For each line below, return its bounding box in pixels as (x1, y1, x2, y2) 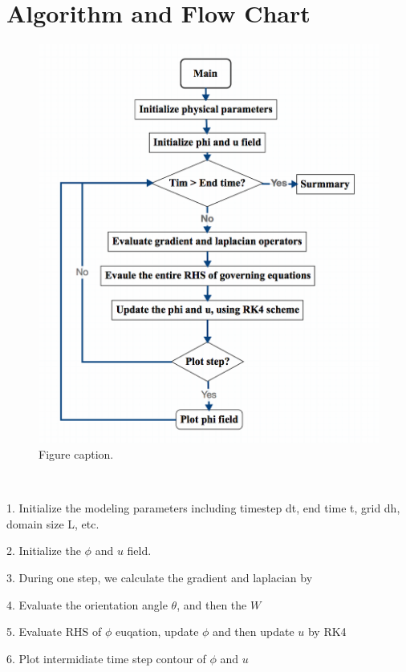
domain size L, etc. (6, 515, 99, 532)
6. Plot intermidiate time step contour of (6, 650, 206, 666)
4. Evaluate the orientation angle (6, 596, 168, 613)
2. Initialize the (6, 542, 81, 559)
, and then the (177, 596, 247, 613)
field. (127, 542, 152, 559)
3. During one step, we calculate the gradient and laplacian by (6, 569, 313, 586)
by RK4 (307, 623, 347, 640)
